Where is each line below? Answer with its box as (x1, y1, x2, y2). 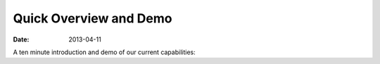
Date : (13, 35, 30, 44)
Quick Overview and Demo (13, 11, 172, 26)
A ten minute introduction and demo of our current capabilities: (13, 48, 196, 56)
